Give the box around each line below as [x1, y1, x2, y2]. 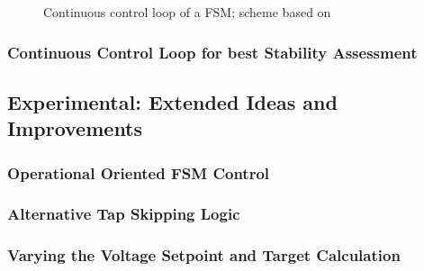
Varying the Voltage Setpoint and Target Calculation [7, 244, 401, 266]
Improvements [7, 114, 143, 142]
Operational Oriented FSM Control [7, 161, 270, 184]
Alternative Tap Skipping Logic [7, 203, 240, 225]
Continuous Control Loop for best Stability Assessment [7, 41, 418, 63]
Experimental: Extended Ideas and [7, 87, 338, 115]
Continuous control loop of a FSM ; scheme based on [43, 3, 331, 21]
